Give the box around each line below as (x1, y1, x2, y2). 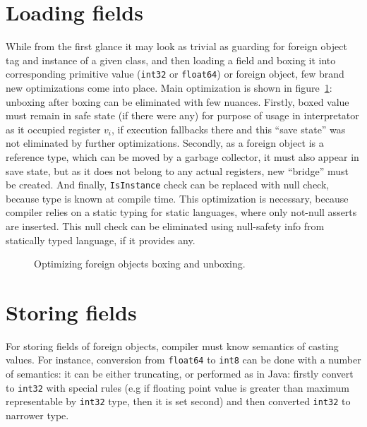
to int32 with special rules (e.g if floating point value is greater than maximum (6, 380, 349, 395)
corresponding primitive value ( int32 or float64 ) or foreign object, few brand (6, 66, 344, 81)
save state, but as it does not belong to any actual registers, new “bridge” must (6, 163, 349, 178)
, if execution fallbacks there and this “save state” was (112, 121, 346, 136)
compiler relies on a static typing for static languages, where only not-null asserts (6, 205, 357, 219)
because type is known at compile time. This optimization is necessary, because (6, 191, 349, 205)
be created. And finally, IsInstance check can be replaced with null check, (6, 177, 330, 192)
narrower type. (6, 408, 69, 423)
